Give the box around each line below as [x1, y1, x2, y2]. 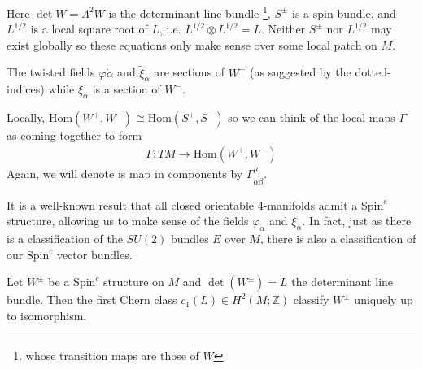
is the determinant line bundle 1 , [108, 2, 271, 21]
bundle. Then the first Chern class [7, 291, 177, 308]
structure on [103, 273, 164, 290]
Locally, [7, 109, 46, 126]
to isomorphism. [7, 307, 87, 324]
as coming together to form [7, 127, 142, 144]
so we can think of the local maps [228, 109, 395, 126]
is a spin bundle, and [292, 4, 396, 21]
